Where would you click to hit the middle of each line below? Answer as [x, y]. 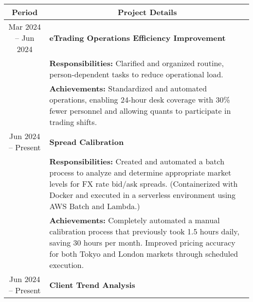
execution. [67, 265]
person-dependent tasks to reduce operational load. [136, 74]
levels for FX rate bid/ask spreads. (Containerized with [144, 184]
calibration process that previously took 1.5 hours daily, [144, 231]
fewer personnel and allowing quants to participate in [140, 111]
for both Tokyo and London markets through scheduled [144, 254]
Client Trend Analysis [92, 284]
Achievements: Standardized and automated [128, 88]
